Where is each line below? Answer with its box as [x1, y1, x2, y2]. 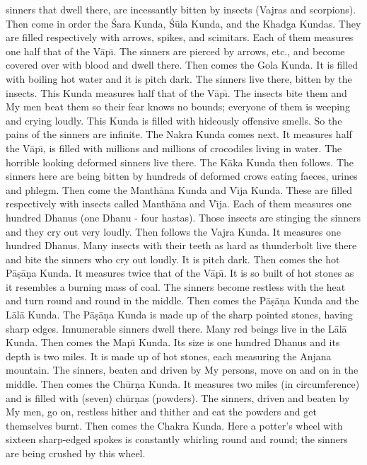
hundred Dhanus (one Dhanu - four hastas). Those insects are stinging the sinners [6, 209, 361, 224]
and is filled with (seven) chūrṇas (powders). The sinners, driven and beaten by [6, 390, 350, 405]
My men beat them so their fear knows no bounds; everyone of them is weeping [6, 99, 350, 114]
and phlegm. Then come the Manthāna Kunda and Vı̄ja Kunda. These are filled [6, 182, 353, 197]
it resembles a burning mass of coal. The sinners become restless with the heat [6, 279, 346, 294]
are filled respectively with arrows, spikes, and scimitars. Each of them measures [6, 30, 354, 45]
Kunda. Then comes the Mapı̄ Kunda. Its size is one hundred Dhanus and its [6, 335, 340, 350]
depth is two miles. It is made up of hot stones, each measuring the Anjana [6, 348, 332, 363]
